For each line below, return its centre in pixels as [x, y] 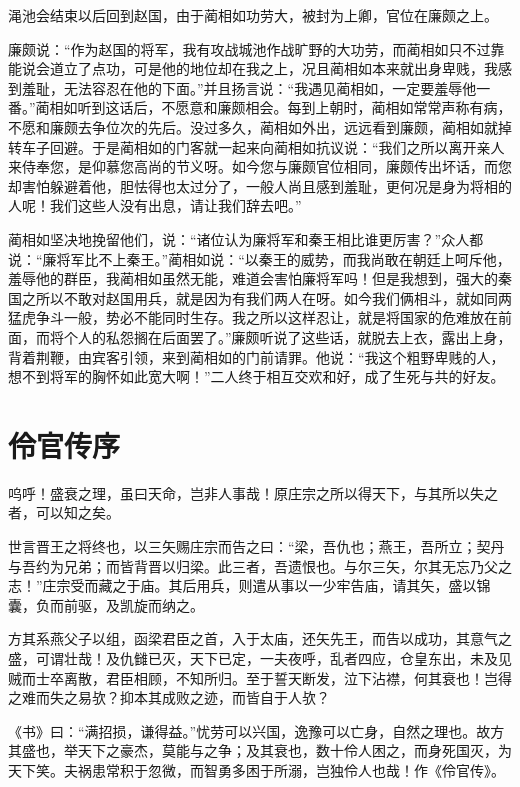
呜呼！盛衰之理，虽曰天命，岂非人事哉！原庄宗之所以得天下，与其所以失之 [253, 492]
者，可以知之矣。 [64, 512]
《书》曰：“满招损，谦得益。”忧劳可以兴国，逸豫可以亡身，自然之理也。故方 [256, 730]
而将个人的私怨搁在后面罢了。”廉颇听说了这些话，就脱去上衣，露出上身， [273, 336]
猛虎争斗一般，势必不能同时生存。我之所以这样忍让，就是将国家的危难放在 [253, 317]
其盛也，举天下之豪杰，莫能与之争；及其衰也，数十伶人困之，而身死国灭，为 [260, 750]
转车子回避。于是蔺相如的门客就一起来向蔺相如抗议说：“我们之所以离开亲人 [256, 146]
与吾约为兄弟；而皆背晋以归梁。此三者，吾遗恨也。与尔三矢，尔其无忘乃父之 [260, 565]
